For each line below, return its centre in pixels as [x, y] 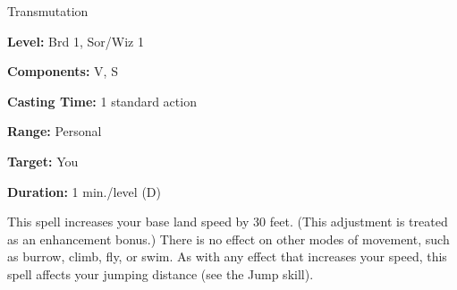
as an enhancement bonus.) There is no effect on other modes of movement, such [228, 239]
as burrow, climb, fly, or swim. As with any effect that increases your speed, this [227, 256]
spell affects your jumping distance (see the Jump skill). [161, 273]
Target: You [43, 161]
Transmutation [48, 11]
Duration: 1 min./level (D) [84, 191]
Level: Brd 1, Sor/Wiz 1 [76, 41]
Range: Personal [55, 131]
